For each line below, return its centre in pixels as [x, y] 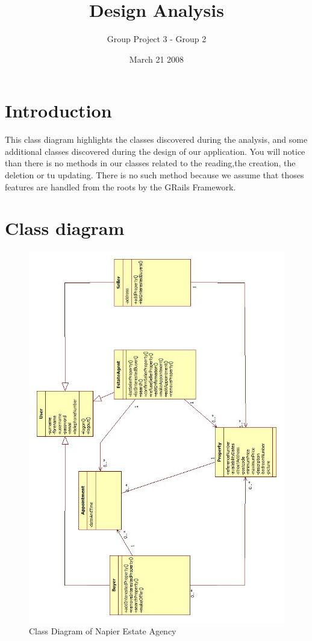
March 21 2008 [157, 59]
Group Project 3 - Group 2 [157, 39]
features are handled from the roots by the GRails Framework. [120, 186]
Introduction [58, 111]
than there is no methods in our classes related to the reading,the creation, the [150, 163]
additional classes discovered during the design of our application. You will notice [155, 151]
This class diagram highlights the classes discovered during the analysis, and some [156, 139]
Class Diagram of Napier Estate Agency [103, 631]
